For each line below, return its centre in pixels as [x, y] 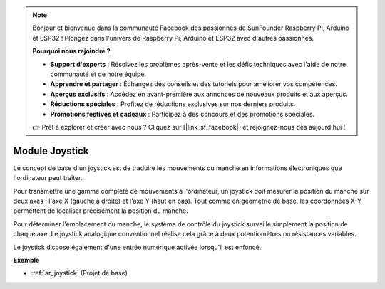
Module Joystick [51, 151]
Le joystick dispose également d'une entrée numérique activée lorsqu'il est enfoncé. [137, 247]
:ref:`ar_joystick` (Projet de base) [79, 273]
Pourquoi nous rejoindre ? [71, 51]
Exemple [26, 260]
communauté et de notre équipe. [98, 74]
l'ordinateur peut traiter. [48, 178]
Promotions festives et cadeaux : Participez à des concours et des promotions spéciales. [183, 114]
